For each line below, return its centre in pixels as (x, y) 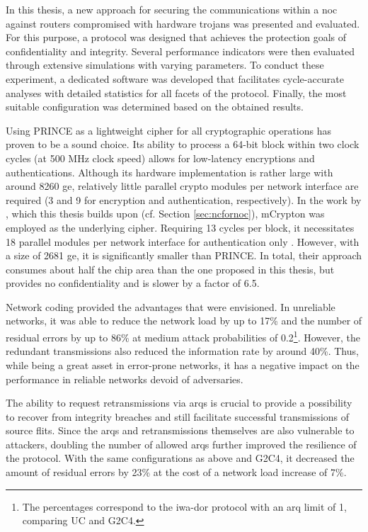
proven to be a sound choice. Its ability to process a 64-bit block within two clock (183, 144)
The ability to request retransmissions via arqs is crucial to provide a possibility (179, 403)
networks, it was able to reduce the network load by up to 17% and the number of (184, 321)
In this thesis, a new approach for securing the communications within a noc (172, 9)
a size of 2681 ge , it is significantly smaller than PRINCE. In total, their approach (184, 255)
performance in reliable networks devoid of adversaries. (125, 379)
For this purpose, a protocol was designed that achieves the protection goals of (176, 37)
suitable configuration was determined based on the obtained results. (155, 107)
